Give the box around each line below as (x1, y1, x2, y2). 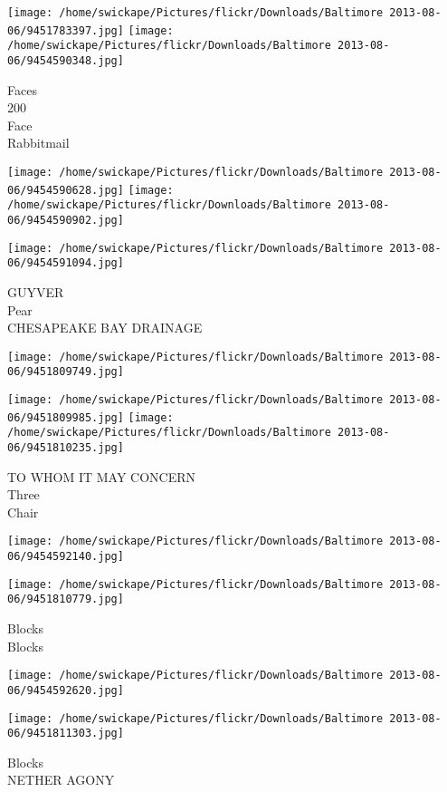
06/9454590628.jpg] (7, 183, 124, 197)
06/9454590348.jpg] (7, 53, 124, 67)
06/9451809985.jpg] (7, 410, 124, 424)
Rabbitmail (7, 133, 70, 152)
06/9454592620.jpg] (7, 683, 124, 697)
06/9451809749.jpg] (7, 365, 124, 379)
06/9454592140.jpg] (7, 550, 124, 564)
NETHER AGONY (7, 770, 115, 789)
